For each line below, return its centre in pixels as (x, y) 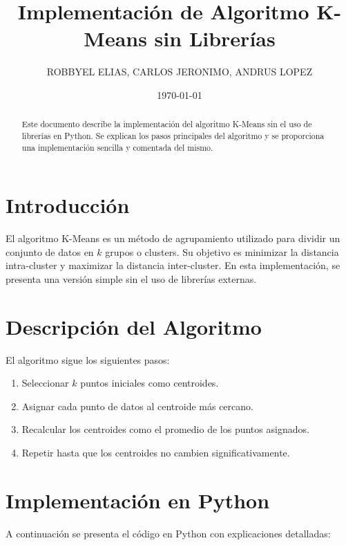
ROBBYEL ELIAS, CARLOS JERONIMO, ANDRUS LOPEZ (180, 72)
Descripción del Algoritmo (134, 326)
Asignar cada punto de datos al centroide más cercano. (137, 406)
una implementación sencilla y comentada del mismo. (117, 147)
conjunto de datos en (50, 251)
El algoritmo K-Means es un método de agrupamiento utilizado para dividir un (173, 238)
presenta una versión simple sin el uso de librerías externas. (131, 278)
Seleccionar (45, 383)
